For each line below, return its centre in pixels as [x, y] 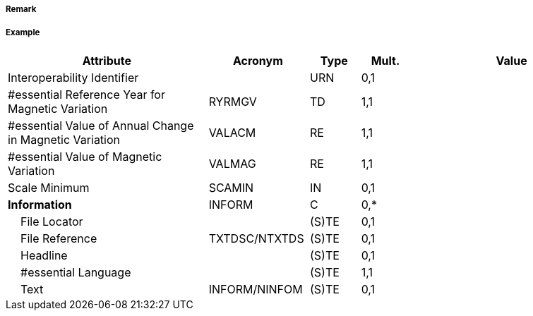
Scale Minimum [49, 187]
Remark [21, 9]
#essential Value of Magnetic [85, 156]
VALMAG [232, 163]
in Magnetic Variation [64, 139]
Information [40, 204]
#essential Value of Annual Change [101, 125]
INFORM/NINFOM [256, 289]
